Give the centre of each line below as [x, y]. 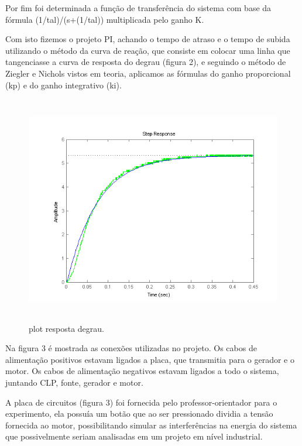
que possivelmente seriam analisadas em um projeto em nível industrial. [134, 436]
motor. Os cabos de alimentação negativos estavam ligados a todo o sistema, [142, 371]
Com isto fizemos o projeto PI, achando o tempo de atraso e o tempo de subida [148, 39]
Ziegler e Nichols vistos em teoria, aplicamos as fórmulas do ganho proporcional [148, 73]
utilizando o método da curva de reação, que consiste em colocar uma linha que [148, 50]
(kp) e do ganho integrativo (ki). [64, 85]
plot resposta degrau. [66, 328]
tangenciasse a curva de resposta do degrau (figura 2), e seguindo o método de [146, 62]
